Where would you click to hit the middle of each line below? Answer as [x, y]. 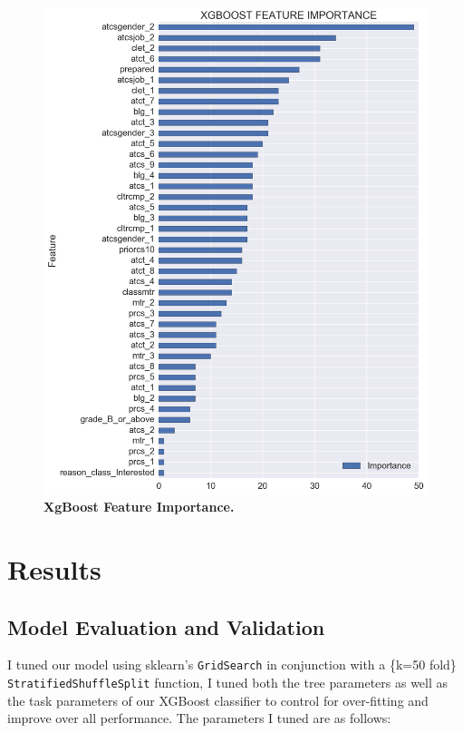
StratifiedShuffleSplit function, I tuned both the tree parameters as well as [228, 683]
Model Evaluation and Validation [166, 626]
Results [54, 569]
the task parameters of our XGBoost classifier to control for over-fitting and [218, 700]
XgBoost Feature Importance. [139, 507]
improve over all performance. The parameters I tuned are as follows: [199, 718]
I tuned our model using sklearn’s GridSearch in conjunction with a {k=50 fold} [232, 665]
